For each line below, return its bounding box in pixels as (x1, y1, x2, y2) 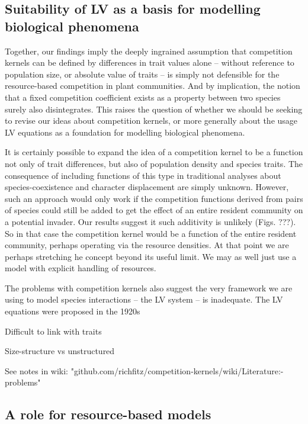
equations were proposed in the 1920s (5, 305, 140, 317)
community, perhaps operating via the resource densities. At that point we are (5, 239, 289, 251)
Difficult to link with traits (5, 325, 102, 337)
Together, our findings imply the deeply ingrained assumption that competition (5, 44, 293, 57)
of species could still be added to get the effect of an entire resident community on (5, 204, 303, 216)
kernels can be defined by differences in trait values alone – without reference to (5, 56, 294, 69)
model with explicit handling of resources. (5, 262, 156, 274)
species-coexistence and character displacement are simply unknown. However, (5, 181, 289, 193)
